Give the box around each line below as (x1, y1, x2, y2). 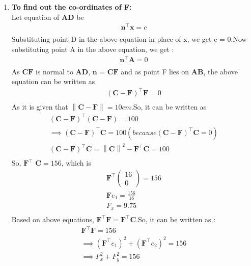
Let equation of (11, 11, 60, 22)
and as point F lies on (121, 66, 189, 76)
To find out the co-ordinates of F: (11, 2, 132, 12)
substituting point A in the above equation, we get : (11, 43, 174, 54)
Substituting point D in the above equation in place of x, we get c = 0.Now (11, 34, 247, 44)
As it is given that (11, 101, 68, 112)
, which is (61, 157, 91, 168)
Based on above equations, (11, 214, 94, 224)
